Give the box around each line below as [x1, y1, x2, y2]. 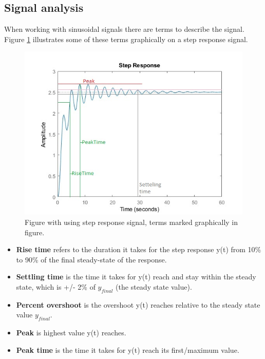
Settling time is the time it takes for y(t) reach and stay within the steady [16, 271, 256, 282]
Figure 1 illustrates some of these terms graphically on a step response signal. [4, 33, 248, 44]
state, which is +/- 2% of [16, 281, 96, 292]
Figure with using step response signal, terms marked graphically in [25, 216, 238, 227]
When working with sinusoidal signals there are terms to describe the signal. [4, 24, 244, 34]
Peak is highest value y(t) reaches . [16, 327, 126, 338]
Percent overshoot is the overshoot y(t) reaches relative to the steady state [16, 299, 260, 310]
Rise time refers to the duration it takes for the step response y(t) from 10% [16, 244, 261, 255]
